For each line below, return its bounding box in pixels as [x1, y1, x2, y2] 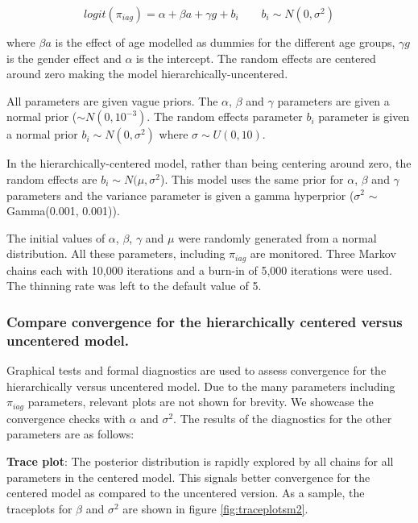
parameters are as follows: [6, 425, 135, 442]
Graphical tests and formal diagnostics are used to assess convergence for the [6, 362, 387, 379]
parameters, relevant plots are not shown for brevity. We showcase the [27, 393, 374, 410]
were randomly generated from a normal [178, 229, 377, 246]
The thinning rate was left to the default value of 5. [6, 277, 262, 294]
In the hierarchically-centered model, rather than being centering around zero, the [6, 155, 412, 172]
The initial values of [6, 229, 106, 246]
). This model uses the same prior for [160, 170, 344, 187]
